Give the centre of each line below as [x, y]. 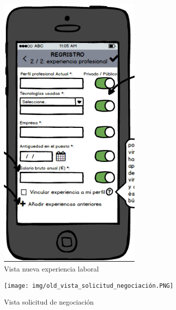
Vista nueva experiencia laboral [52, 268]
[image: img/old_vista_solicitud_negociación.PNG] [89, 286]
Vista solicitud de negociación [49, 302]
